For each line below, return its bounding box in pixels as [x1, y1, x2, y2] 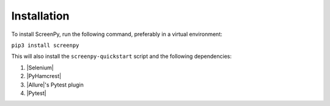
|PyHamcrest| [26, 72, 61, 80]
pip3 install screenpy [11, 41, 79, 49]
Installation [11, 9, 70, 23]
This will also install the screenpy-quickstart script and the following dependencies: [11, 52, 232, 60]
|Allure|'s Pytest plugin [26, 81, 84, 88]
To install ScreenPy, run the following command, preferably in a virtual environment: [11, 30, 222, 38]
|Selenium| [26, 64, 54, 71]
